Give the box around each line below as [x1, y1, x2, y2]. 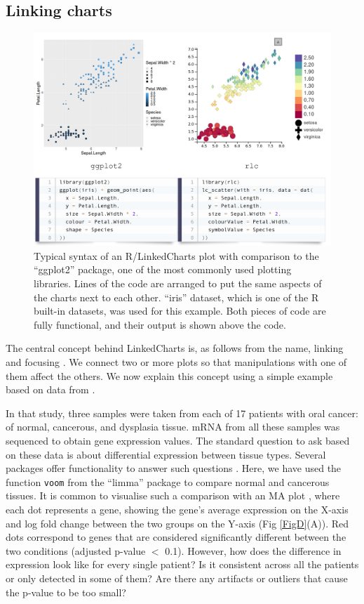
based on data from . [6, 382, 95, 397]
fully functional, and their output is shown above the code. [34, 317, 286, 331]
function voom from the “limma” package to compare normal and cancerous [6, 474, 330, 489]
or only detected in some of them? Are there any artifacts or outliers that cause [6, 571, 348, 586]
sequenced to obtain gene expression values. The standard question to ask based [6, 433, 350, 448]
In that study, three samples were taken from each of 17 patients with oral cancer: [6, 405, 358, 420]
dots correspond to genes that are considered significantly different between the [6, 530, 346, 544]
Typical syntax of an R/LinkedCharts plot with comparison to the [34, 248, 319, 263]
